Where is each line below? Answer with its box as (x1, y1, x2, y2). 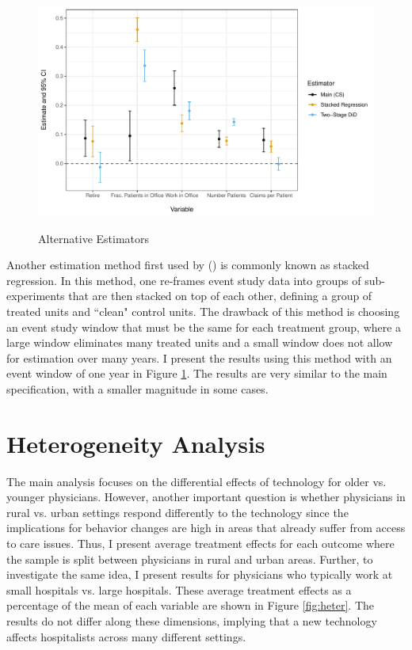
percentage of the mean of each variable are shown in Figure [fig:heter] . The (6, 597, 375, 614)
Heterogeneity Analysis (6, 427, 265, 459)
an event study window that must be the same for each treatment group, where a (6, 318, 402, 335)
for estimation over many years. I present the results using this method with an (6, 349, 392, 366)
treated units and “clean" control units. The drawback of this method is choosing (6, 302, 400, 319)
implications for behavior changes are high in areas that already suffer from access (6, 519, 406, 536)
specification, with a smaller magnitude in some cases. (6, 380, 269, 397)
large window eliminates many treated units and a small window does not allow (6, 334, 393, 351)
